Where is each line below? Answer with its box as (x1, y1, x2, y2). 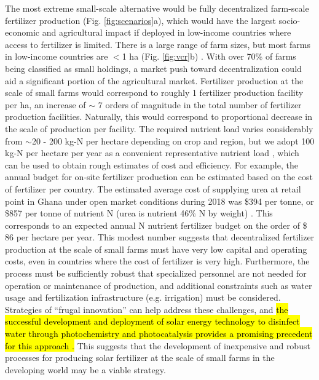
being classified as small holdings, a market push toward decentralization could (5, 61, 302, 74)
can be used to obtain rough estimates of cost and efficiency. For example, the (5, 158, 298, 171)
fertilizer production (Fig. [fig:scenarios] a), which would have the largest (5, 14, 276, 26)
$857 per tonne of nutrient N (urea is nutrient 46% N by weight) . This (5, 207, 273, 220)
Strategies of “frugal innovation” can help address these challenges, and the (5, 303, 288, 315)
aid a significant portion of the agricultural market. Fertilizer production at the (5, 74, 304, 87)
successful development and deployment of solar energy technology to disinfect (5, 315, 300, 328)
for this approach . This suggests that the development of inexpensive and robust (5, 339, 310, 352)
